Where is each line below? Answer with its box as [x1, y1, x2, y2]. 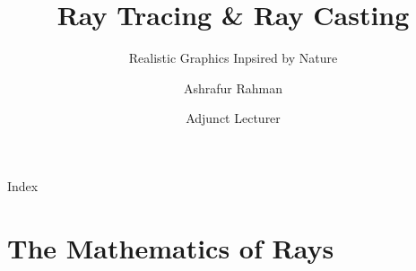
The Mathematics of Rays [7, 229, 334, 266]
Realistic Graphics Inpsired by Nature [128, 48, 338, 67]
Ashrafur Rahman [183, 78, 283, 97]
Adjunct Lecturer [186, 109, 281, 127]
